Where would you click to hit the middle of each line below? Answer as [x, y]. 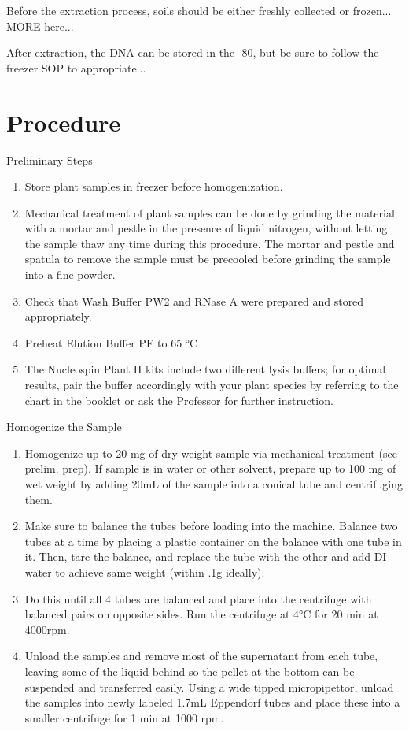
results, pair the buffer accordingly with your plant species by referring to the [212, 385]
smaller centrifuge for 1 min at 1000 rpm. [124, 717]
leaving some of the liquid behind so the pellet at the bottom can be [190, 671]
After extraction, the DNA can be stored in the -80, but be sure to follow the [193, 52]
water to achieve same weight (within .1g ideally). [145, 571]
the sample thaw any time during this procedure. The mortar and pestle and [210, 243]
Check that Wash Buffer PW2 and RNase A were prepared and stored [194, 301]
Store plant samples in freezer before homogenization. [154, 186]
